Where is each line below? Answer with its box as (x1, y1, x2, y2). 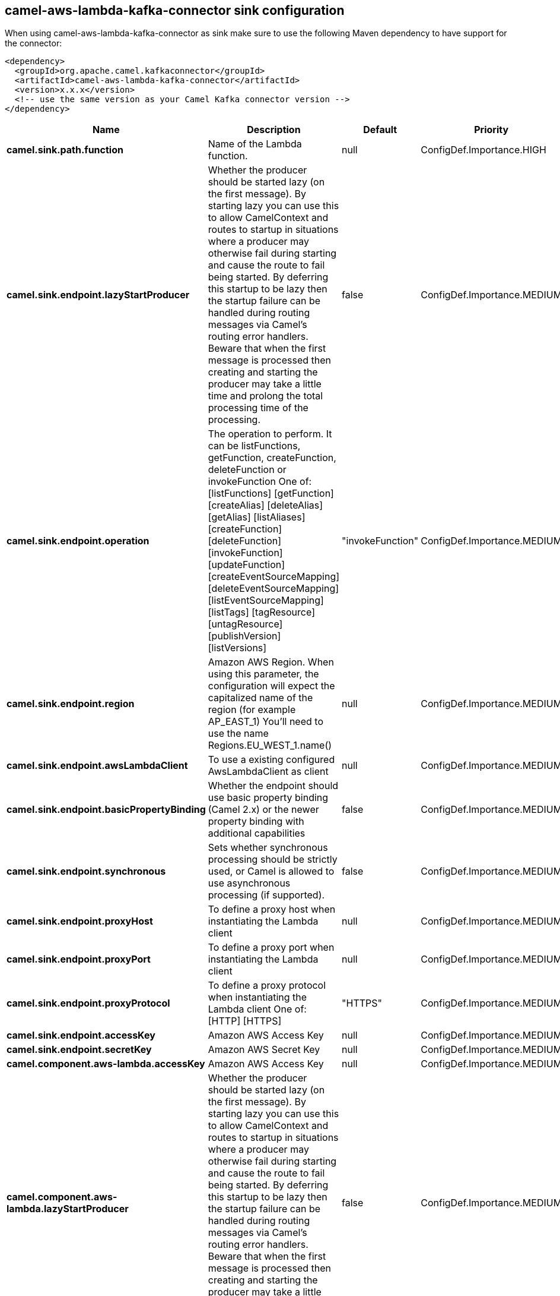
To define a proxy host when (208, 903, 336, 916)
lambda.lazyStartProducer (7, 1203, 129, 1215)
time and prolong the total (208, 390, 323, 402)
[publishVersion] (208, 630, 281, 642)
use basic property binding (208, 792, 329, 804)
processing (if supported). (208, 889, 325, 901)
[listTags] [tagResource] (208, 606, 315, 619)
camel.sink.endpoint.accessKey (7, 1029, 155, 1042)
